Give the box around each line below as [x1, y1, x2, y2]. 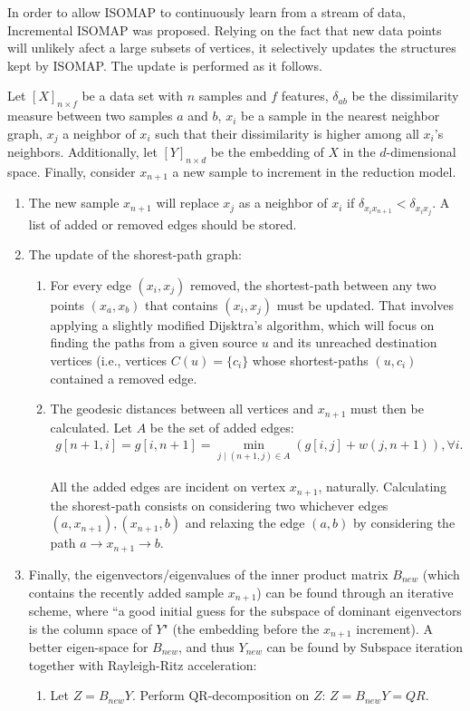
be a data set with [82, 86, 184, 105]
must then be [350, 399, 424, 418]
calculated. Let [50, 417, 133, 436]
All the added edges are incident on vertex [50, 477, 286, 496]
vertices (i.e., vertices [50, 350, 168, 369]
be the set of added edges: [149, 417, 294, 436]
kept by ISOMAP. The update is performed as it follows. [7, 55, 322, 74]
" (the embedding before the [163, 618, 320, 638]
